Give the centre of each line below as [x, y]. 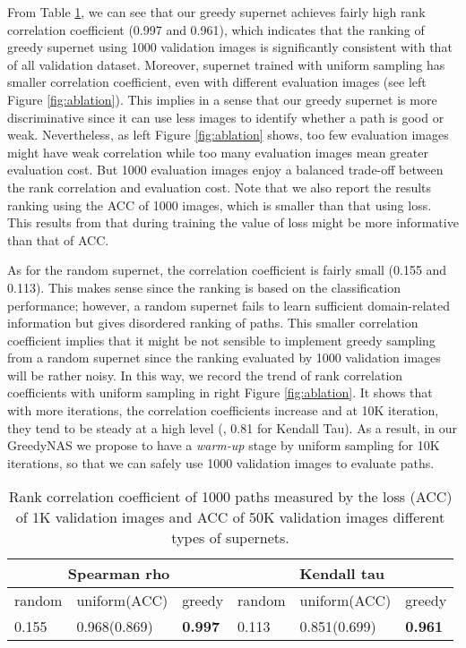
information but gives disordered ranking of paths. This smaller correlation [213, 323]
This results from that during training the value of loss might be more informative [233, 222]
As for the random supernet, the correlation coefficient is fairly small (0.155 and [227, 270]
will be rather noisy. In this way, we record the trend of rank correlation [205, 375]
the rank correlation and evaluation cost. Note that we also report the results [220, 187]
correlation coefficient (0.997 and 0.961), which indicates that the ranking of [216, 29]
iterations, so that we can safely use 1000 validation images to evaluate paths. [221, 462]
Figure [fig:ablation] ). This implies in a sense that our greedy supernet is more [222, 99]
